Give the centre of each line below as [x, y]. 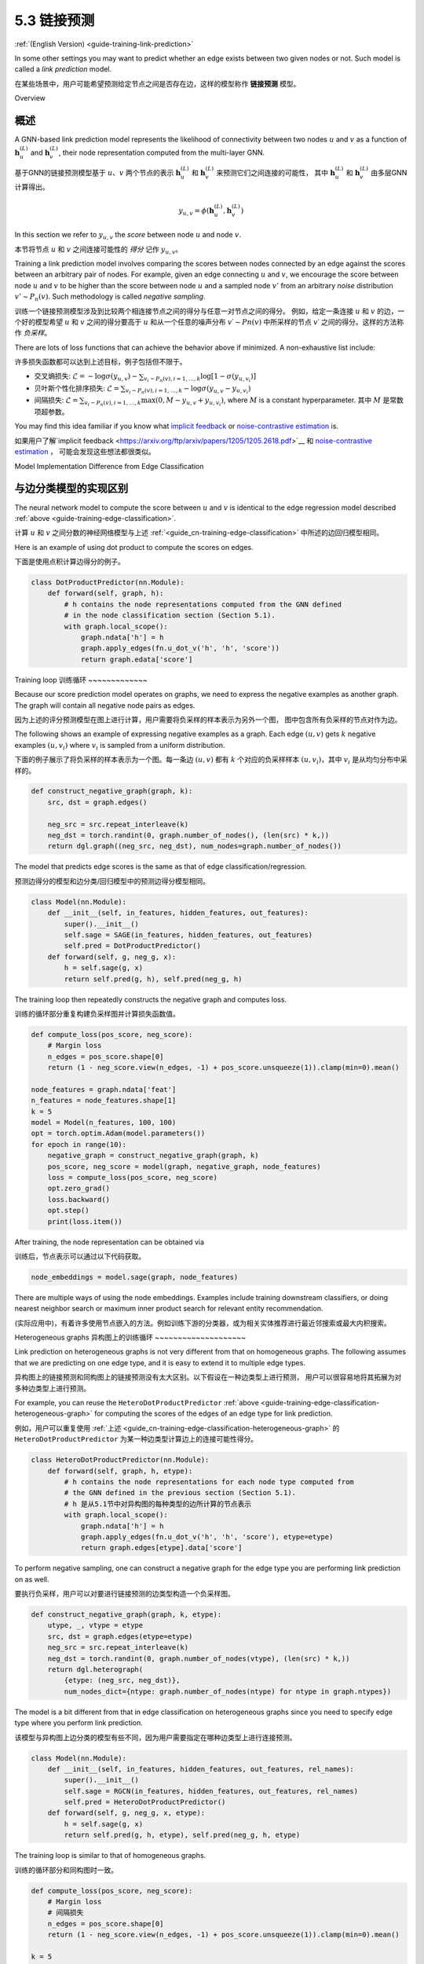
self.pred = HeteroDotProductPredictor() [145, 1802]
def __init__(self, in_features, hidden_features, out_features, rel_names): [201, 1769]
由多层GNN [389, 172]
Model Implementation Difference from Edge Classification [109, 466]
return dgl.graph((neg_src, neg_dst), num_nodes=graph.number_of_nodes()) [194, 846]
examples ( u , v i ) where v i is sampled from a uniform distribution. [120, 746]
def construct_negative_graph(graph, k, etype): [126, 1615]
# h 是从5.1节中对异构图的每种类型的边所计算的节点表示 [158, 1504]
